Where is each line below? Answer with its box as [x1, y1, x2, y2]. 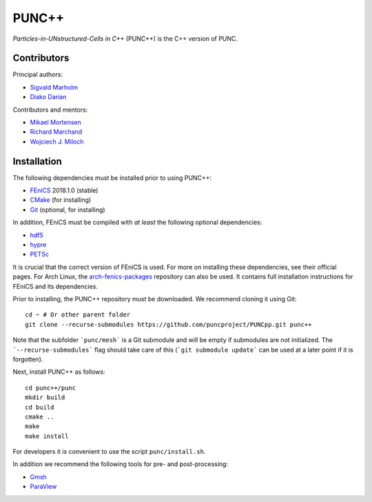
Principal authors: [12, 70, 63, 79]
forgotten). [12, 355, 43, 363]
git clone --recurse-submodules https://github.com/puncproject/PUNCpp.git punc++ [25, 321, 312, 328]
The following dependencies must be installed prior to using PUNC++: [12, 173, 212, 182]
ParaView [30, 483, 57, 491]
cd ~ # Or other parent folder [25, 311, 131, 319]
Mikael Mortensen [30, 118, 82, 127]
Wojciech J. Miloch [30, 137, 84, 145]
